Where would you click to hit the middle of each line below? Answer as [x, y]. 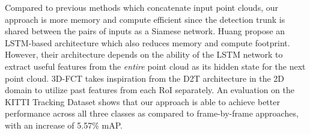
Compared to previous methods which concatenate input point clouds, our [141, 7]
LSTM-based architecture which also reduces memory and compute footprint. [147, 42]
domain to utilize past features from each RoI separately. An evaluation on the [150, 90]
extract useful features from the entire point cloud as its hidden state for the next [155, 66]
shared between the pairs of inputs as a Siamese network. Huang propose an [145, 31]
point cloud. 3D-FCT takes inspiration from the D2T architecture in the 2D [145, 78]
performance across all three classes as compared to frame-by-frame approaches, [152, 113]
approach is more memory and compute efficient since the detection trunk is [145, 19]
